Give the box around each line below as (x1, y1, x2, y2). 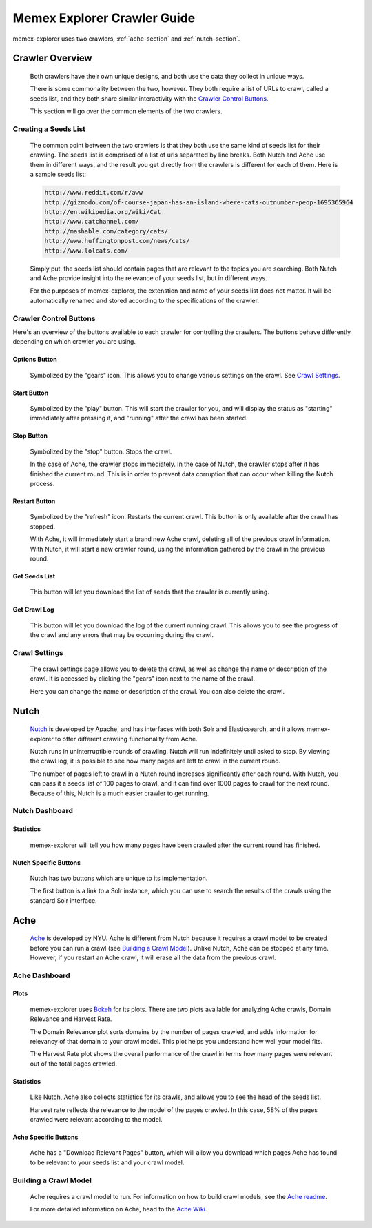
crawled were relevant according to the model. (30, 1115, 163, 1123)
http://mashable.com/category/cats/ (44, 227, 169, 235)
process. (30, 480, 55, 487)
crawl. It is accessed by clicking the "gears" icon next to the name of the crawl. (30, 674, 255, 683)
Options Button (12, 355, 58, 364)
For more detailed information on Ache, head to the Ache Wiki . (30, 1205, 207, 1214)
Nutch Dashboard (12, 806, 74, 816)
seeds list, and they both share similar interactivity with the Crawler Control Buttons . (30, 94, 269, 103)
